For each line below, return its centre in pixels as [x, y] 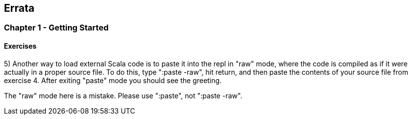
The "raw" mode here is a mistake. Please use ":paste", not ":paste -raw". [123, 95]
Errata [19, 8]
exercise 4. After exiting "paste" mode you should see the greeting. [113, 80]
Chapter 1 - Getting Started [56, 28]
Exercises [20, 46]
